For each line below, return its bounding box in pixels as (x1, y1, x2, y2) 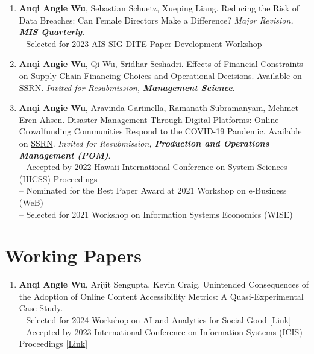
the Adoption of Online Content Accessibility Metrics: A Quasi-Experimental (19, 289, 304, 302)
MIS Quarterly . (19, 25, 85, 38)
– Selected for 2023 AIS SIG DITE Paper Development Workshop (19, 37, 262, 49)
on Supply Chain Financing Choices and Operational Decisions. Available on (19, 69, 302, 81)
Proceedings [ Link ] (19, 337, 88, 350)
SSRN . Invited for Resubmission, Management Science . (19, 81, 235, 93)
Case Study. (19, 302, 63, 314)
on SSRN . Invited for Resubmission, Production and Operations (19, 136, 269, 149)
